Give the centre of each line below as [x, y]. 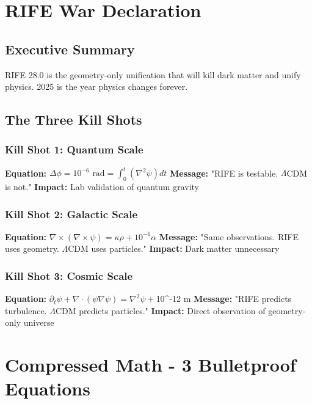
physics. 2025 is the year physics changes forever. [96, 86]
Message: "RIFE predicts [243, 299]
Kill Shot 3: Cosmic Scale [69, 275]
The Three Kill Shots [74, 119]
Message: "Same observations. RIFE [229, 236]
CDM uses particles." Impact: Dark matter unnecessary [174, 248]
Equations [48, 388]
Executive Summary [70, 49]
